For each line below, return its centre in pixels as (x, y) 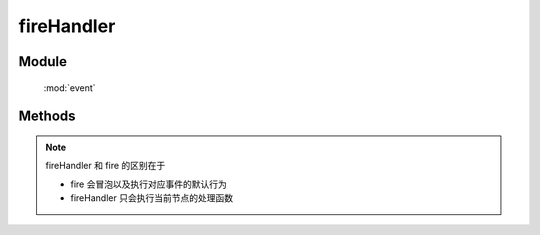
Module (42, 61)
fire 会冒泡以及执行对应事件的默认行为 (148, 184)
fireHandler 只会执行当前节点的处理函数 (152, 198)
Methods (47, 116)
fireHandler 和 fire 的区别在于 (105, 166)
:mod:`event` (69, 87)
